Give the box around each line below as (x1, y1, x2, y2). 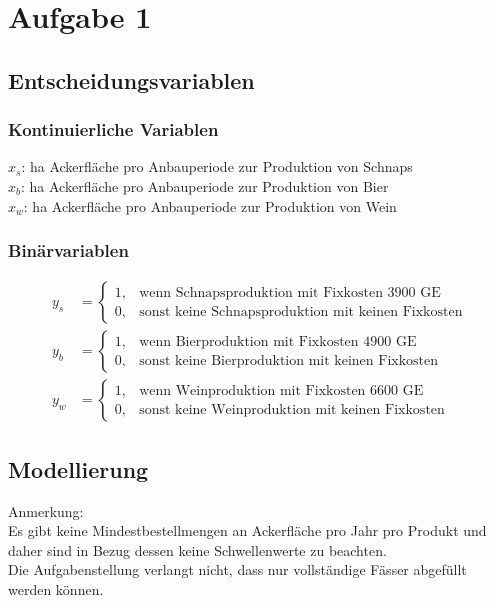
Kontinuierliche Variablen (8, 117, 219, 142)
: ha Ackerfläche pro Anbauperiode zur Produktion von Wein (23, 195, 397, 216)
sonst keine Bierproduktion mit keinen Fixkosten (139, 353, 439, 368)
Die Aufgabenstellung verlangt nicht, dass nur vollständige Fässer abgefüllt (8, 559, 467, 580)
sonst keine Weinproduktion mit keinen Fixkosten (139, 402, 445, 417)
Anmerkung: (8, 500, 84, 521)
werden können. (8, 579, 104, 600)
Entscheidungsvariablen (8, 64, 255, 95)
